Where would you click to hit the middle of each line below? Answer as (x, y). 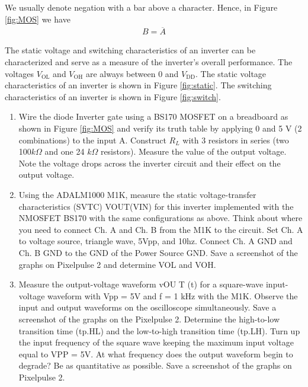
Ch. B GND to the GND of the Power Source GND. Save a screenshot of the (158, 252)
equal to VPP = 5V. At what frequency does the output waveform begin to (156, 354)
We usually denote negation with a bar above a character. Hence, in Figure (141, 7)
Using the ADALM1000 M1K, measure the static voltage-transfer (137, 194)
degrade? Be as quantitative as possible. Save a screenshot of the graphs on (155, 365)
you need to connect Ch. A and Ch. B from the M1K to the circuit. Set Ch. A (161, 229)
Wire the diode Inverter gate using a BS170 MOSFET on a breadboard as (153, 116)
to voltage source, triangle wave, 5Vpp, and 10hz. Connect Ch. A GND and (155, 241)
